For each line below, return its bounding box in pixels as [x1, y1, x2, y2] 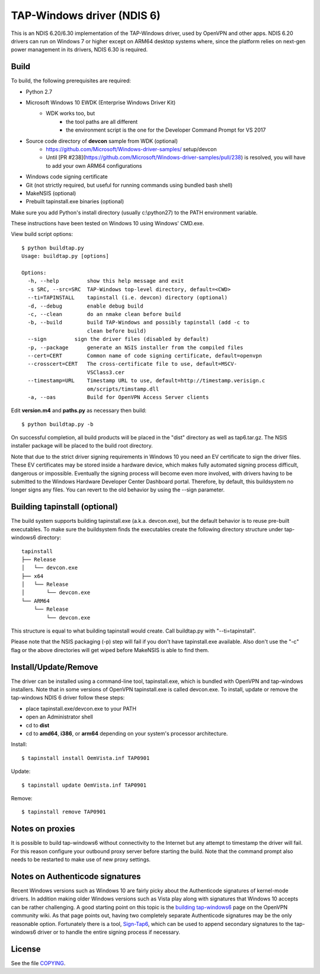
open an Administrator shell [25, 713, 93, 720]
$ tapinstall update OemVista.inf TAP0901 [21, 781, 147, 788]
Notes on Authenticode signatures [11, 871, 142, 882]
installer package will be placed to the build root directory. [11, 442, 153, 449]
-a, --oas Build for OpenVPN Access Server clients [27, 394, 209, 400]
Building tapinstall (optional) [11, 502, 119, 512]
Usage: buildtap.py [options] [21, 253, 110, 260]
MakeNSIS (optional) [25, 190, 76, 197]
